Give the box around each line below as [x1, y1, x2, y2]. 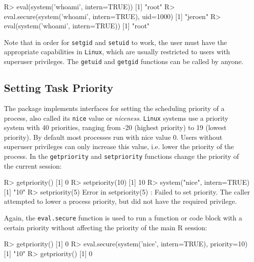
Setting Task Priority [4, 80, 113, 95]
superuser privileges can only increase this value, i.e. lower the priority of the [4, 141, 234, 152]
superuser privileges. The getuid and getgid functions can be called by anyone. [4, 56, 244, 66]
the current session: [4, 160, 62, 171]
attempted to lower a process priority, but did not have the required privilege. [4, 196, 237, 206]
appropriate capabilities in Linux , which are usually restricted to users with [4, 46, 230, 57]
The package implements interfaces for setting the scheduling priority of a [4, 103, 225, 113]
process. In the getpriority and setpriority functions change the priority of [4, 151, 239, 161]
